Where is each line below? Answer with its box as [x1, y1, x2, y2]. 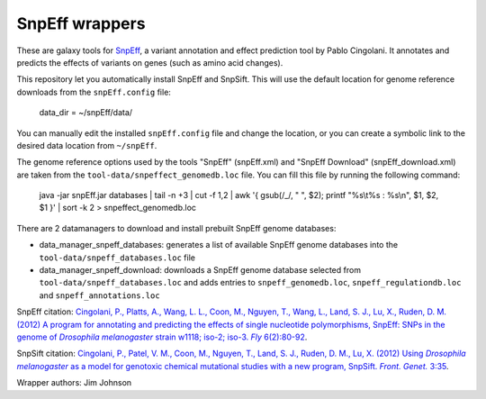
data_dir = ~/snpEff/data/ [39, 107, 133, 118]
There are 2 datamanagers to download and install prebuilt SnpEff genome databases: [16, 222, 337, 233]
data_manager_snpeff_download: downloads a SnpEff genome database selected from [39, 265, 362, 276]
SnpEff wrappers [16, 14, 146, 33]
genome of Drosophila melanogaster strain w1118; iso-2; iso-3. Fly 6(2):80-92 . [16, 331, 308, 342]
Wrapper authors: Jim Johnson [16, 377, 132, 388]
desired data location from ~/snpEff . [16, 140, 157, 150]
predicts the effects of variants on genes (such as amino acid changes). [16, 57, 283, 68]
